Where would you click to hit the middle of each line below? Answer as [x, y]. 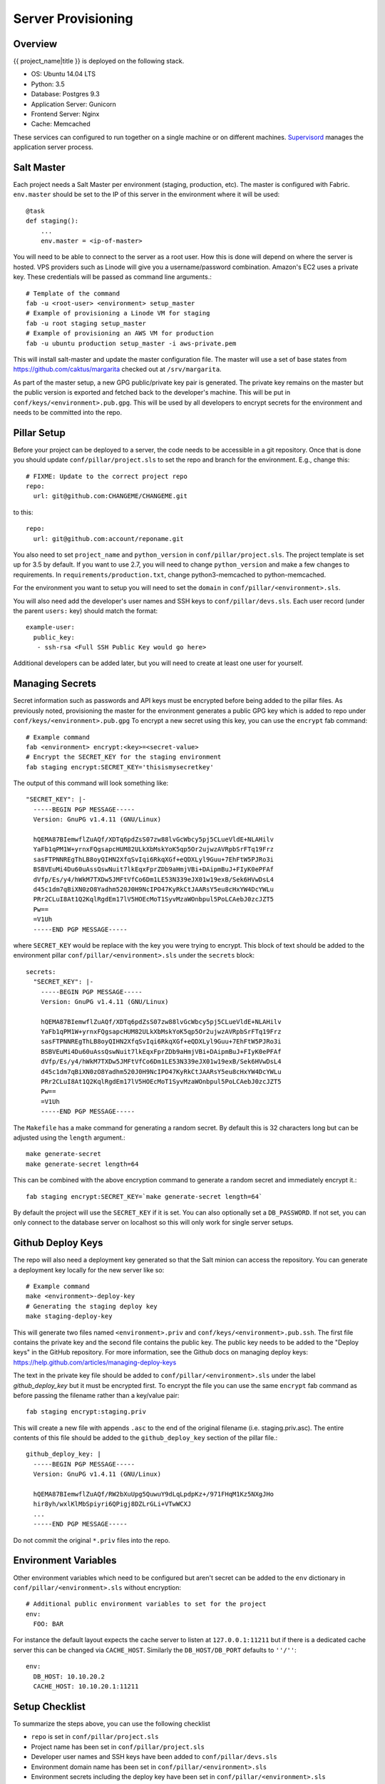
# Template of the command [73, 293]
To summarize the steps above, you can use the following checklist [112, 1723]
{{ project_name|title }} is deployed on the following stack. [99, 61]
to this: [23, 512]
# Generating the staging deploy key [92, 1306]
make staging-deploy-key [69, 1316]
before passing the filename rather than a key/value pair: [96, 1395]
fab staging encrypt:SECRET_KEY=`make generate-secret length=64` [144, 1196]
